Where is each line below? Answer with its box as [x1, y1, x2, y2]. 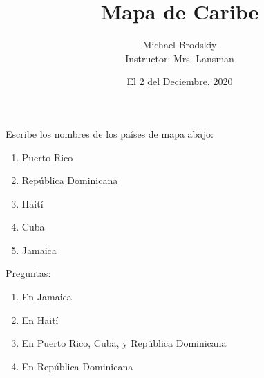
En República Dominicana [21, 359, 133, 373]
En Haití [21, 312, 59, 327]
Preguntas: [6, 266, 51, 280]
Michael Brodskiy [142, 37, 217, 52]
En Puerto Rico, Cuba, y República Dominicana [21, 336, 227, 350]
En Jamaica [21, 289, 72, 304]
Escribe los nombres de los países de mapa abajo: [6, 126, 214, 141]
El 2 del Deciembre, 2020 [126, 74, 233, 89]
